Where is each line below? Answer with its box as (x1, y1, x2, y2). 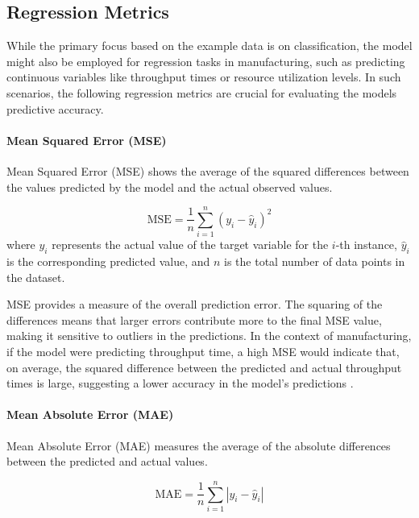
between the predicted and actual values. (6, 453, 208, 470)
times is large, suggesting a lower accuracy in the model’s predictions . (6, 375, 354, 392)
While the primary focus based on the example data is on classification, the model (6, 37, 413, 54)
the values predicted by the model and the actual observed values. (6, 178, 333, 195)
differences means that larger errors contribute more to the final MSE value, (6, 311, 382, 328)
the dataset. (6, 268, 65, 285)
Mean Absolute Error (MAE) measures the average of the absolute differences (6, 437, 391, 454)
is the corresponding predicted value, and (6, 253, 210, 270)
